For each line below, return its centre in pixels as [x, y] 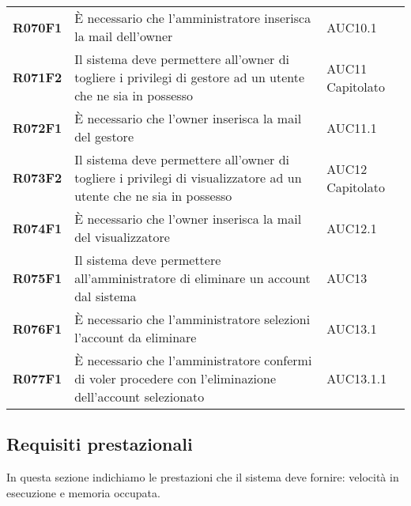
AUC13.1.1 [357, 378]
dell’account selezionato [140, 396]
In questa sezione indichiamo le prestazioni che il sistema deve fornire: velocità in [203, 477]
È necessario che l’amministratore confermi [193, 360]
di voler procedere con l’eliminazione [175, 378]
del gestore [104, 136]
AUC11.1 [352, 127]
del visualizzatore [122, 237]
